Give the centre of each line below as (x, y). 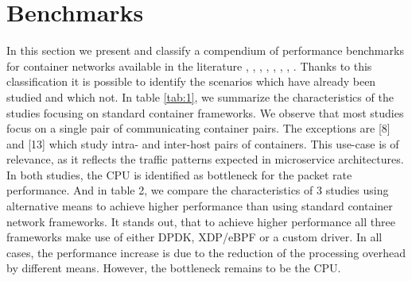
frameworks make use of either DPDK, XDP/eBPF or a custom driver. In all (194, 237)
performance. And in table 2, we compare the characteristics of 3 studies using (198, 190)
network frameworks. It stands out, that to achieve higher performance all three (201, 221)
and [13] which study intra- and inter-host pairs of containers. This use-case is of (203, 143)
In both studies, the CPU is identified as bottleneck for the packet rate (179, 174)
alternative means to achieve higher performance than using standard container (200, 206)
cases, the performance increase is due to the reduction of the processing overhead (206, 252)
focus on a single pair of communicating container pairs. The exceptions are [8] (198, 128)
